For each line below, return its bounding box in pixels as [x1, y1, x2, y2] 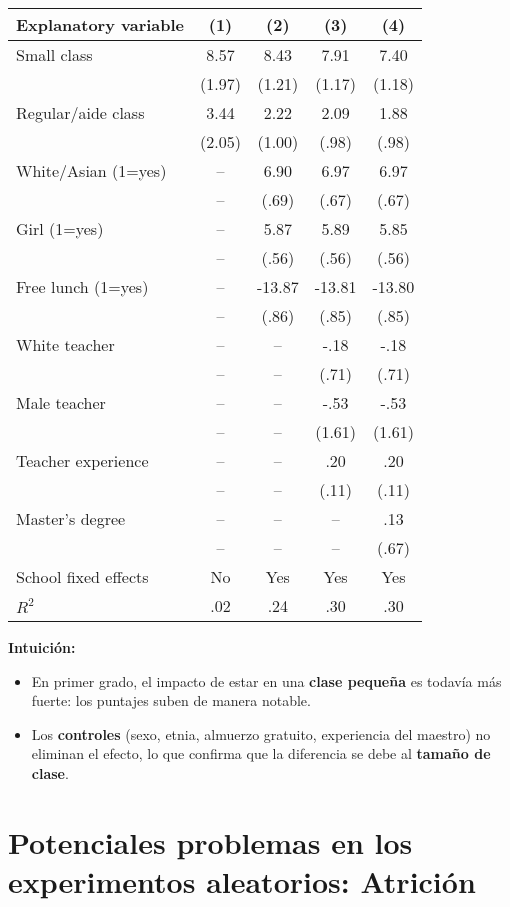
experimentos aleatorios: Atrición [8, 860, 476, 901]
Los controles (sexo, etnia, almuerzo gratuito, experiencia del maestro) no [31, 723, 491, 744]
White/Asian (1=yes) [16, 159, 167, 182]
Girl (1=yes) [16, 217, 104, 240]
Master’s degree [16, 507, 126, 530]
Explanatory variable [16, 13, 185, 36]
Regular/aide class [16, 101, 145, 124]
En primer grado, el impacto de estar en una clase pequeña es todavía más [31, 670, 502, 691]
